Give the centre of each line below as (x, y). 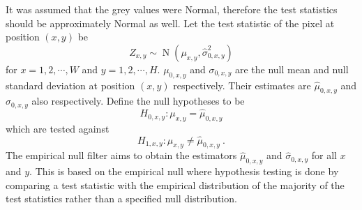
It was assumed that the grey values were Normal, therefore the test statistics (172, 9)
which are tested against (58, 128)
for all (324, 155)
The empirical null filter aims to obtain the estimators (121, 155)
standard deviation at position (70, 85)
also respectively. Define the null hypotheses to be (138, 101)
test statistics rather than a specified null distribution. (121, 198)
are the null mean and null (292, 69)
